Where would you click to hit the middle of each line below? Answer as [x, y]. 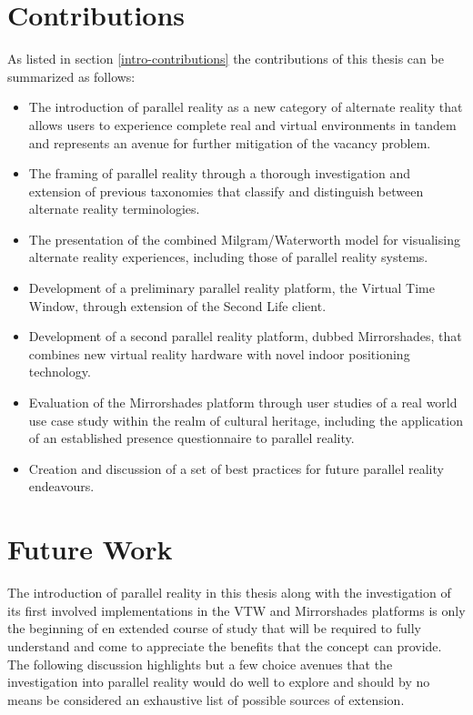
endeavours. [61, 486]
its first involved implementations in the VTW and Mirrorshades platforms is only [236, 610]
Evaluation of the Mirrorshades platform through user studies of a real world [243, 403]
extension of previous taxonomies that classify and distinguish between [226, 191]
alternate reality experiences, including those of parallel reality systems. [228, 257]
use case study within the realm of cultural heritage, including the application [246, 420]
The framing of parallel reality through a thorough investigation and [219, 173]
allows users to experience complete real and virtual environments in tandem [242, 124]
